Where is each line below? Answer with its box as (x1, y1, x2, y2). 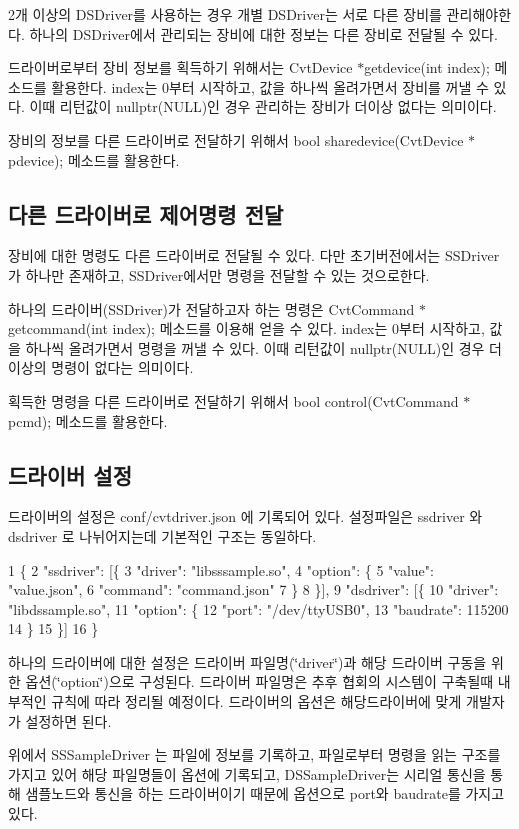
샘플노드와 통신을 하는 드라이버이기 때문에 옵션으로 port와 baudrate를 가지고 (25, 783, 505, 804)
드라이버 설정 (8, 459, 132, 490)
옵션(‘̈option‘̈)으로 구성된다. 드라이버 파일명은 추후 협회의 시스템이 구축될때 (25, 671, 494, 692)
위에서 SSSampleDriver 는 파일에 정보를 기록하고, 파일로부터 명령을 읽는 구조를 (8, 744, 501, 765)
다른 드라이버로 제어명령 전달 (8, 198, 284, 229)
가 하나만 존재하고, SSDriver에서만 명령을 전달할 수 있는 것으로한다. (8, 264, 430, 285)
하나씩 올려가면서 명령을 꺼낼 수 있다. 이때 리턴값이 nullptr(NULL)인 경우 (25, 337, 485, 358)
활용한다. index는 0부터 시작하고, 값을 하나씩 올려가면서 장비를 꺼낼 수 (51, 76, 489, 97)
